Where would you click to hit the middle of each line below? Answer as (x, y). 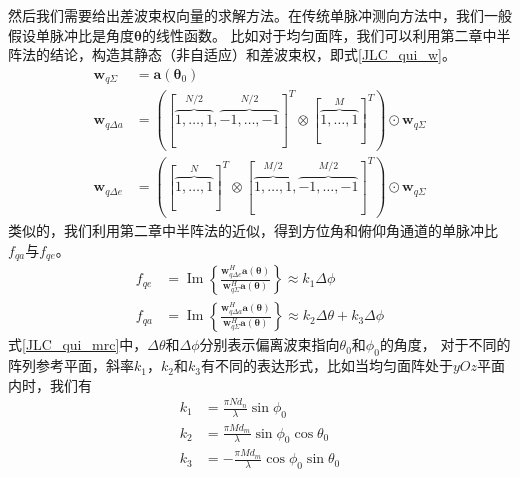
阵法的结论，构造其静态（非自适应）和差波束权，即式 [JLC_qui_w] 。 (232, 54)
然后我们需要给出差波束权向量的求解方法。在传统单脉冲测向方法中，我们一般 (260, 15)
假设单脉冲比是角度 (71, 34)
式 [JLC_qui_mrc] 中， (78, 344)
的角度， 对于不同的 (445, 344)
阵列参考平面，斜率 (71, 365)
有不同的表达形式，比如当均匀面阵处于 (326, 365)
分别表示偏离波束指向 (269, 344)
